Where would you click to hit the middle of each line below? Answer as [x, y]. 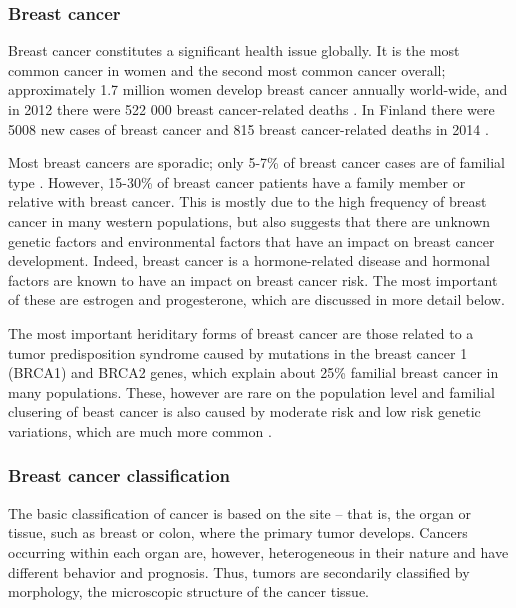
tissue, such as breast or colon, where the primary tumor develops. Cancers [238, 532]
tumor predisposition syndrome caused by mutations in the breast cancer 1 [238, 352]
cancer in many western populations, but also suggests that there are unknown [249, 220]
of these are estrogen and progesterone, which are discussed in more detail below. [256, 299]
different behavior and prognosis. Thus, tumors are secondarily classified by [239, 571]
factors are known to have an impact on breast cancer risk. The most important [253, 279]
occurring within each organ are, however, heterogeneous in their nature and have [258, 551]
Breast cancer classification [119, 475]
